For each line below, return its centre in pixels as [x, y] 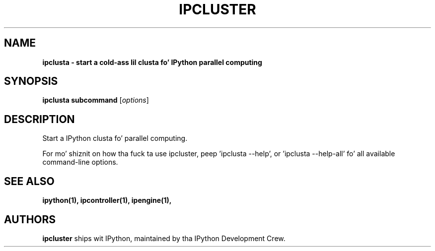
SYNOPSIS [31, 81]
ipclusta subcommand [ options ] [96, 100]
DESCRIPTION [39, 119]
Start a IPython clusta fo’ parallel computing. [115, 138]
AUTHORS [30, 219]
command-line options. [80, 162]
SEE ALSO [29, 181]
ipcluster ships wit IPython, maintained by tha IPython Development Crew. [164, 238]
